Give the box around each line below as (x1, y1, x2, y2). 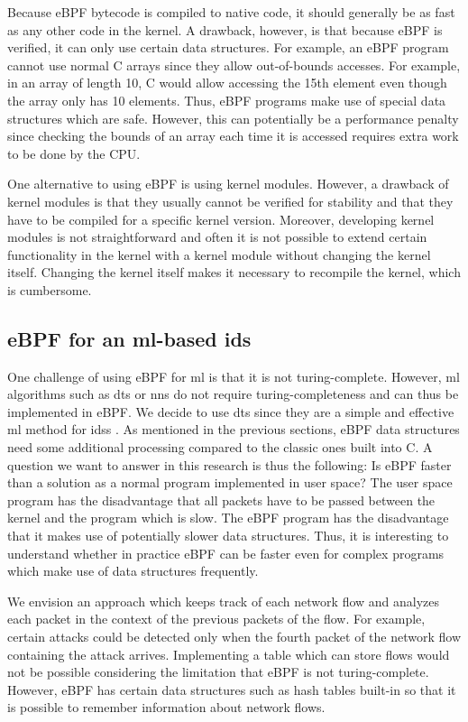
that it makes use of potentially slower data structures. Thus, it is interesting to (7, 526, 449, 545)
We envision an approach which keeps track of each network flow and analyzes (7, 591, 440, 610)
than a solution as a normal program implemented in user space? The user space (7, 473, 453, 492)
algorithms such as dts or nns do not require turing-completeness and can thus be (7, 384, 459, 403)
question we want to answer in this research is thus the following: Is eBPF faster (7, 455, 452, 474)
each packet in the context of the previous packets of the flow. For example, (7, 609, 426, 628)
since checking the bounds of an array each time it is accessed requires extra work (7, 126, 459, 145)
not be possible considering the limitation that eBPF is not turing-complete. (7, 662, 429, 681)
